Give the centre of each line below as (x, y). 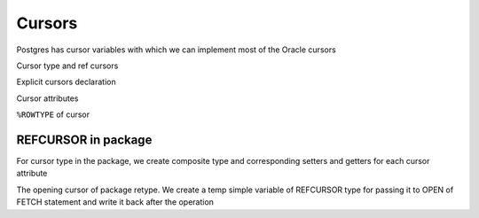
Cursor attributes (47, 98)
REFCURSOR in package (84, 140)
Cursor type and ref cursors (67, 66)
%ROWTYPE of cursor (53, 114)
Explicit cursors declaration (66, 82)
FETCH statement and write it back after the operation (115, 202)
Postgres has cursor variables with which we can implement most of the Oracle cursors (176, 50)
